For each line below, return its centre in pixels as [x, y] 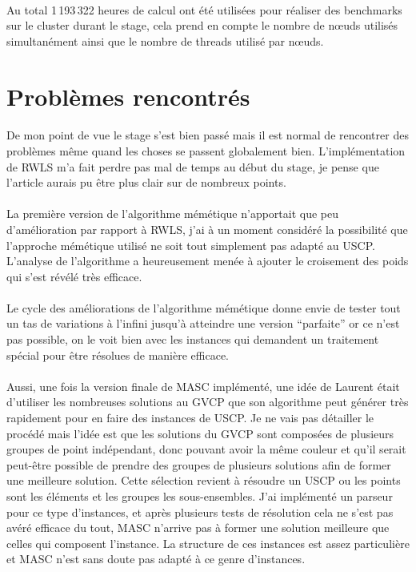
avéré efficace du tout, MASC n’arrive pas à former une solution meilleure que [198, 528]
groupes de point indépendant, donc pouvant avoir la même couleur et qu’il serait [206, 449]
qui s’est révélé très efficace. [74, 276]
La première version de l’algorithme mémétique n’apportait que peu [173, 213]
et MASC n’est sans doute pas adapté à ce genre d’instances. [156, 559]
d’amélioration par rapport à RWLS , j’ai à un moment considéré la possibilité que [207, 229]
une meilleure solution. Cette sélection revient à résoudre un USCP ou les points [204, 480]
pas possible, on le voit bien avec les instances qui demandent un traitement [193, 339]
